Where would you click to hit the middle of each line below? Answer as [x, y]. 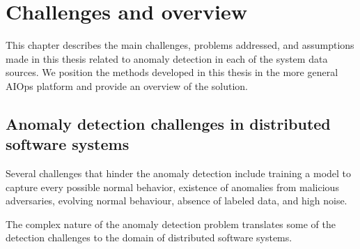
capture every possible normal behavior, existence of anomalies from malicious [172, 187]
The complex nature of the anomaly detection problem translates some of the [171, 224]
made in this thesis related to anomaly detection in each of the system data [167, 58]
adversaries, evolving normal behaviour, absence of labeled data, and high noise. [177, 201]
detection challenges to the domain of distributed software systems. [149, 237]
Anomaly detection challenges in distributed [168, 123]
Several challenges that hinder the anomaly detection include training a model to [179, 173]
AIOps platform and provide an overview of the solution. [127, 85]
